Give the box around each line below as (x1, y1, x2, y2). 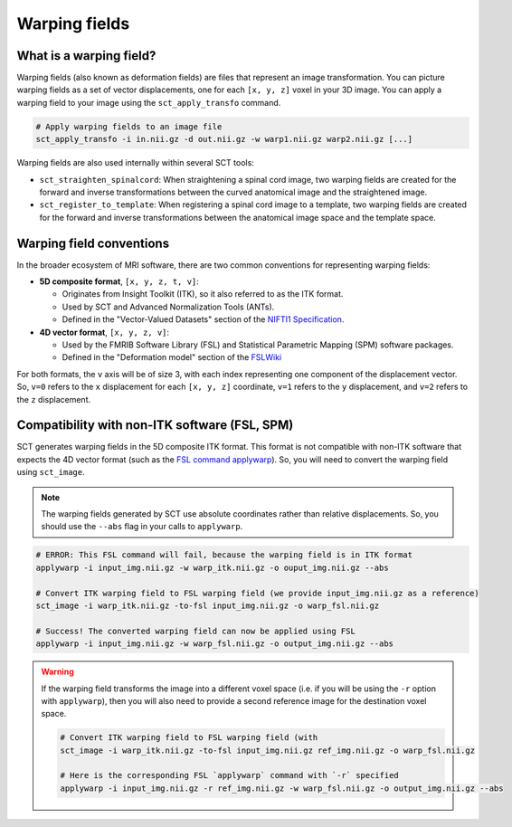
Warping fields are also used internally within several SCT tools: (16, 157, 255, 168)
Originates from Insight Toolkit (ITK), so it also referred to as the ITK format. (62, 289, 344, 299)
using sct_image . (16, 467, 85, 478)
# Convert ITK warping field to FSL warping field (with (60, 733, 318, 743)
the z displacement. (16, 394, 90, 404)
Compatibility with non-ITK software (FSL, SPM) (16, 417, 294, 433)
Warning (41, 666, 74, 678)
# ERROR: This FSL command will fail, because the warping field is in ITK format (35, 550, 413, 560)
